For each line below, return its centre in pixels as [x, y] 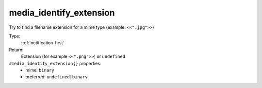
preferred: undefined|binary [57, 77]
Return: [16, 50]
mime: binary [40, 70]
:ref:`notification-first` [43, 43]
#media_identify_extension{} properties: [55, 63]
